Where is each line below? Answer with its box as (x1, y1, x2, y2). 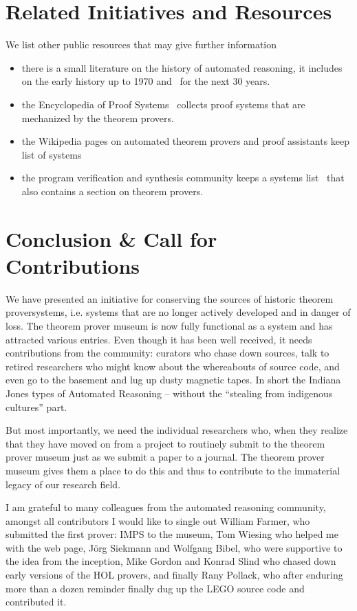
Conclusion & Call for (6, 224, 217, 252)
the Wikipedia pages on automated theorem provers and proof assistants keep (21, 134, 350, 148)
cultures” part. (6, 399, 67, 414)
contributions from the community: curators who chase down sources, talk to (6, 345, 329, 360)
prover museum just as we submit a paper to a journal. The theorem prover (6, 450, 325, 464)
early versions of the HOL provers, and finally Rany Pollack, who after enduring (6, 568, 343, 582)
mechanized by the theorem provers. (21, 110, 174, 125)
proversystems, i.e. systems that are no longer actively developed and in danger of (6, 305, 351, 319)
